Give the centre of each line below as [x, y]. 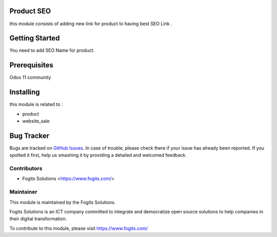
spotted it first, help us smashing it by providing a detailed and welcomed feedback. [98, 155]
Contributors [26, 169]
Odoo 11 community [30, 78]
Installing [25, 92]
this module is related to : [36, 104]
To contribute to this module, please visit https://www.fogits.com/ [79, 228]
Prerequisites [31, 65]
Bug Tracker [29, 135]
